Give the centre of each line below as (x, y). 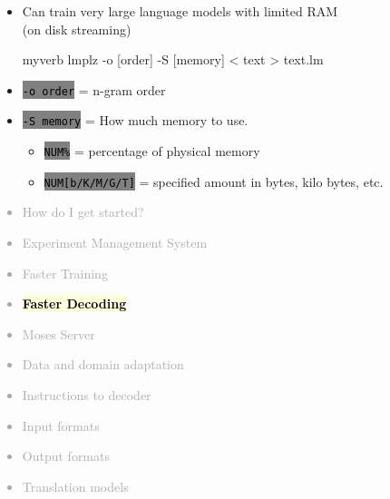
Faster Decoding (74, 303)
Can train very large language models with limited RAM (180, 11)
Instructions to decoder (87, 394)
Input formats (61, 425)
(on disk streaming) (77, 29)
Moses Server (58, 333)
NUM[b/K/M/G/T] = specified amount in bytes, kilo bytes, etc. (214, 181)
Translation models (75, 486)
